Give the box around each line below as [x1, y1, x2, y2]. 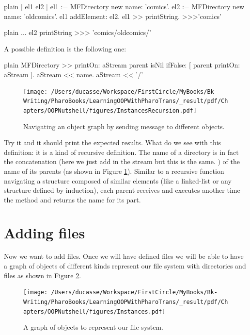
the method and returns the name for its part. [4, 194, 141, 204]
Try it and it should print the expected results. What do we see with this [4, 137, 221, 148]
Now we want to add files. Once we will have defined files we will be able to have [4, 251, 244, 261]
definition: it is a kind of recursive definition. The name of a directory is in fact [4, 147, 239, 157]
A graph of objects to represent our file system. [23, 322, 164, 332]
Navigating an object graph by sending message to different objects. [23, 121, 225, 131]
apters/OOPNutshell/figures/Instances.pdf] [23, 308, 166, 315]
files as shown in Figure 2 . [4, 270, 81, 280]
